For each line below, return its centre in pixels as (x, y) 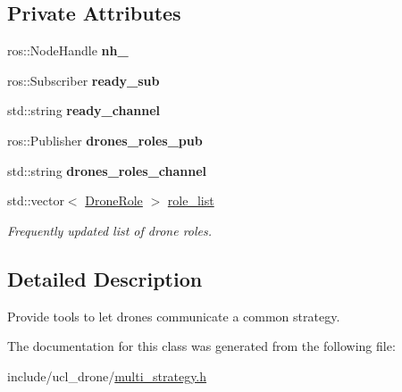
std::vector (36, 200)
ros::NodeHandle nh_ (68, 50)
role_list (191, 200)
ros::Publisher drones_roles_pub (105, 140)
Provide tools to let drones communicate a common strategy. (174, 316)
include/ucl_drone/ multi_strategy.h (107, 375)
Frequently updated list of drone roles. (110, 230)
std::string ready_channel (84, 110)
